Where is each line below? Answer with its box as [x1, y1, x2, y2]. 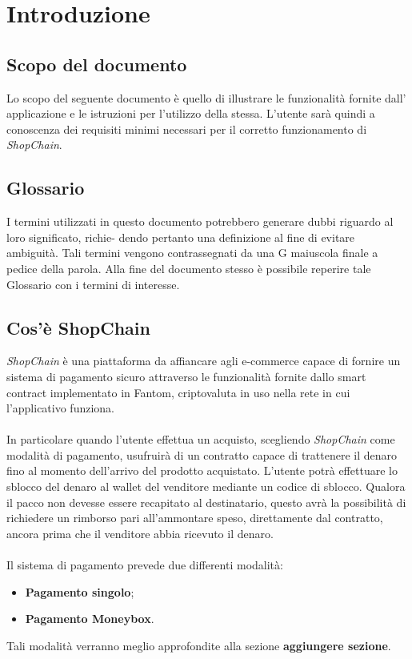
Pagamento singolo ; [25, 583, 134, 600]
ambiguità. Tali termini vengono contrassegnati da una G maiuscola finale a [6, 244, 378, 261]
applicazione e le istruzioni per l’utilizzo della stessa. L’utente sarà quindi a [6, 105, 375, 122]
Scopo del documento [6, 51, 187, 76]
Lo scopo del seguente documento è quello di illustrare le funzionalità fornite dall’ [6, 89, 406, 106]
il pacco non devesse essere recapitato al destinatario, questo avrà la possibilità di [6, 493, 406, 510]
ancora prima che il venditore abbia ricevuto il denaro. [6, 524, 274, 541]
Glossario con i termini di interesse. [6, 275, 180, 292]
